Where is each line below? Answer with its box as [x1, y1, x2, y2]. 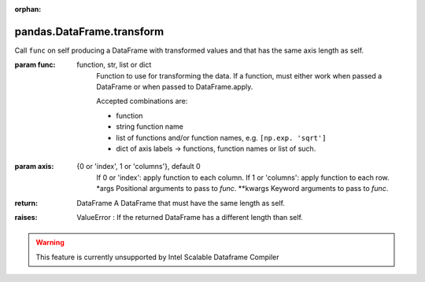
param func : [14, 60, 56, 70]
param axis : [14, 162, 54, 171]
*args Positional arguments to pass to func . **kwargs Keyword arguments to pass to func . [96, 184, 389, 193]
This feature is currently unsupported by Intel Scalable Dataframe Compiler [35, 252, 279, 262]
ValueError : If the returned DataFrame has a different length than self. [76, 212, 303, 222]
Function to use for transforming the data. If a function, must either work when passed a [96, 71, 382, 80]
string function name [116, 122, 184, 131]
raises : [14, 212, 39, 222]
